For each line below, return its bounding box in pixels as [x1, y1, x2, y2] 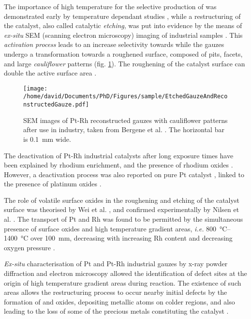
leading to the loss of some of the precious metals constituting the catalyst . [4, 306, 229, 316]
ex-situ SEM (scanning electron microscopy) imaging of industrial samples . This [4, 30, 243, 40]
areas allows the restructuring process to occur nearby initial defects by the [4, 287, 227, 297]
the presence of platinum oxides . [4, 179, 102, 189]
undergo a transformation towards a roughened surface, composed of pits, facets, [4, 48, 243, 59]
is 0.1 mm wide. [23, 134, 71, 144]
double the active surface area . [4, 68, 97, 78]
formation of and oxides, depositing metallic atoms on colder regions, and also [4, 296, 235, 306]
